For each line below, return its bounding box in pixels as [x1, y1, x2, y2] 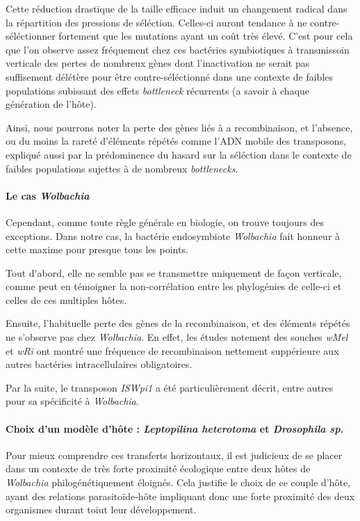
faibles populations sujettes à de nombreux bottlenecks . [6, 161, 238, 175]
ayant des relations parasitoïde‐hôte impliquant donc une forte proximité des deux [6, 488, 355, 503]
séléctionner [6, 29, 56, 43]
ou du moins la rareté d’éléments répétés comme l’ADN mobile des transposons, [6, 134, 347, 148]
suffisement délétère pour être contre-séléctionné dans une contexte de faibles [6, 69, 334, 83]
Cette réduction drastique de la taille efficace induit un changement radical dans [6, 1, 347, 15]
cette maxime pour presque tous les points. [6, 242, 188, 257]
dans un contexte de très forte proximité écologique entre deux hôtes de [6, 461, 311, 476]
